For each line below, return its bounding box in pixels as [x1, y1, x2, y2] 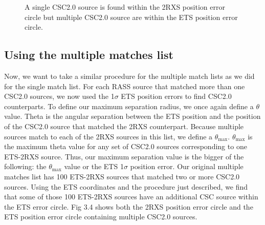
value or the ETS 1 [64, 161, 124, 172]
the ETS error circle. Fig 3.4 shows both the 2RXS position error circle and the [4, 201, 253, 212]
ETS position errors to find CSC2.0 [121, 91, 232, 101]
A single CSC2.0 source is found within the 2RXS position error [25, 2, 225, 12]
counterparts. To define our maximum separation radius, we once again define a [4, 100, 254, 111]
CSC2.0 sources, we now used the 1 [4, 91, 115, 101]
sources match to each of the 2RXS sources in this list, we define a [4, 131, 213, 141]
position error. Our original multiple [130, 161, 244, 172]
